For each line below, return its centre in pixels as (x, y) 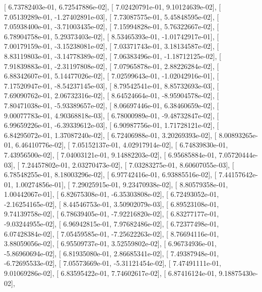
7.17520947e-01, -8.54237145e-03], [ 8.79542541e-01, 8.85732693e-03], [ (112, 85)
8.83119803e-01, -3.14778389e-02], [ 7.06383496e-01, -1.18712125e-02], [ (113, 56)
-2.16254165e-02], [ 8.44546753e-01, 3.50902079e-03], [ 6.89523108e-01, (112, 204)
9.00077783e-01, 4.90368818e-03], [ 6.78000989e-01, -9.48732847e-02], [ (112, 115)
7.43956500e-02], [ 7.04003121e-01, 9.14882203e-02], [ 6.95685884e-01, (110, 154)
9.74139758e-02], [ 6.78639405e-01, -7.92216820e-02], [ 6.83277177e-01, (112, 214)
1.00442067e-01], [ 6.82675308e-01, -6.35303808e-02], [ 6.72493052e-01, (112, 194)
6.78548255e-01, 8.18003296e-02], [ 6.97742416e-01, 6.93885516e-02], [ (110, 174)
